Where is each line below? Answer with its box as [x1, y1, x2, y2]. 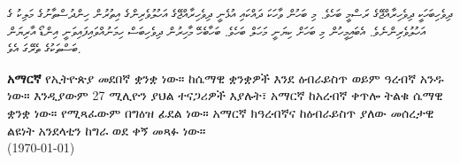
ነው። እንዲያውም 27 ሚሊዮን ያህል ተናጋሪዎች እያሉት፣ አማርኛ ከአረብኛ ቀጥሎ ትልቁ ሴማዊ [7, 86, 443, 105]
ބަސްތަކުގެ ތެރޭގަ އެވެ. [7, 39, 81, 58]
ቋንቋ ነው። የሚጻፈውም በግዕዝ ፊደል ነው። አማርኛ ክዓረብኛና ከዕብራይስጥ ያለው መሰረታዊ [7, 103, 434, 121]
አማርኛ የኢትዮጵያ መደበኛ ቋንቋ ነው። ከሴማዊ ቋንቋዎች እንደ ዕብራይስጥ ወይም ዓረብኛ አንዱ [7, 68, 444, 87]
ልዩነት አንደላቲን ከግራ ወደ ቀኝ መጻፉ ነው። [7, 120, 206, 139]
